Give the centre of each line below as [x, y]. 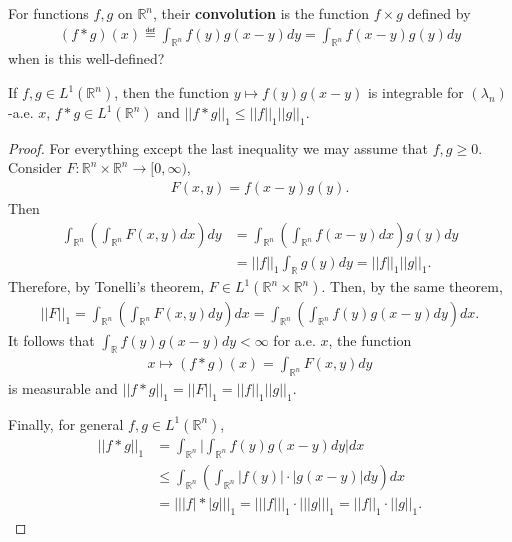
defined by [439, 13]
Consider [35, 167]
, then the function [171, 92]
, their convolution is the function [261, 13]
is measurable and [63, 388]
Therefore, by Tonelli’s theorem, [106, 286]
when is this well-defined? [86, 58]
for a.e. [294, 339]
